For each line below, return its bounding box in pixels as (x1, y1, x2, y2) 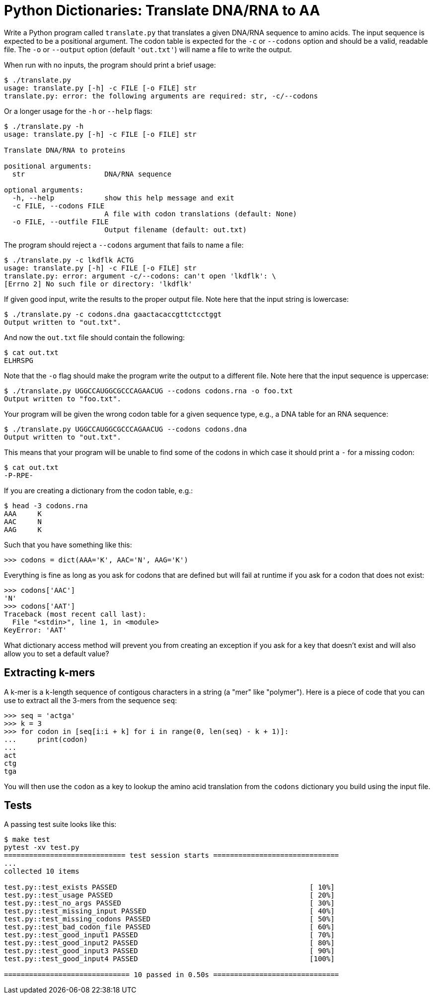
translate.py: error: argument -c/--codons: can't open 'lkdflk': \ (4, 272, 276, 280)
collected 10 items (4, 867, 79, 876)
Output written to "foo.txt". (4, 394, 122, 403)
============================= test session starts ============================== (4, 851, 339, 860)
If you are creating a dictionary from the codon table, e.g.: (4, 486, 193, 495)
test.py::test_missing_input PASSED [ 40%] (4, 907, 335, 915)
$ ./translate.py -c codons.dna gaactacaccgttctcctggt (4, 310, 222, 318)
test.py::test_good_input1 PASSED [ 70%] (4, 931, 335, 939)
